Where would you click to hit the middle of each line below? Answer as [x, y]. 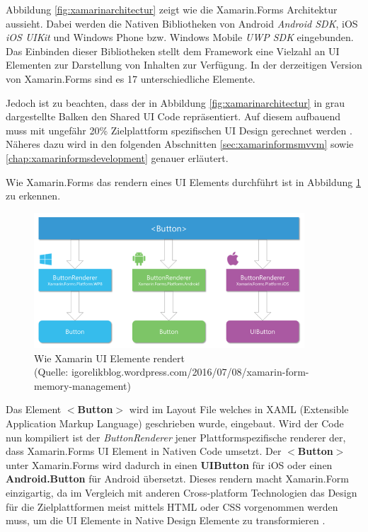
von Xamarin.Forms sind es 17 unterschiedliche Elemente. [131, 78]
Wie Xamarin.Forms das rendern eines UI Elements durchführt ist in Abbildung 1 [183, 181]
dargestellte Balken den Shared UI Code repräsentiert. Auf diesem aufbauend [173, 116]
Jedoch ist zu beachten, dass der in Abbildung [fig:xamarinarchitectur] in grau [176, 102]
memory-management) [82, 385]
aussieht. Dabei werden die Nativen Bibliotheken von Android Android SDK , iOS [182, 23]
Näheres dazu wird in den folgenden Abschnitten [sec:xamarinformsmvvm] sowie [180, 144]
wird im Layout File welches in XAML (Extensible [239, 409]
